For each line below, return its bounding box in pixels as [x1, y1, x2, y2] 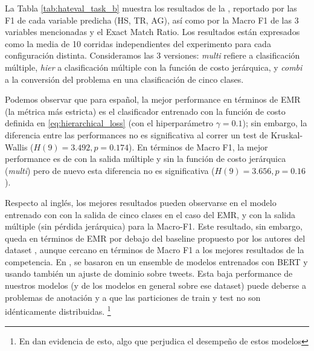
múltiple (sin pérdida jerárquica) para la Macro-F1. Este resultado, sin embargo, [5, 220, 303, 233]
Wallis [5, 140, 28, 153]
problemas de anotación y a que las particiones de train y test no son [5, 291, 261, 303]
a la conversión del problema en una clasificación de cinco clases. [5, 72, 244, 85]
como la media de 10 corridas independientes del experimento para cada [5, 37, 271, 50]
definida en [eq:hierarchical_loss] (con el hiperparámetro [5, 117, 213, 129]
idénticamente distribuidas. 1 [5, 303, 111, 317]
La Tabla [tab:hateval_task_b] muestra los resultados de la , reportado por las [5, 2, 297, 14]
